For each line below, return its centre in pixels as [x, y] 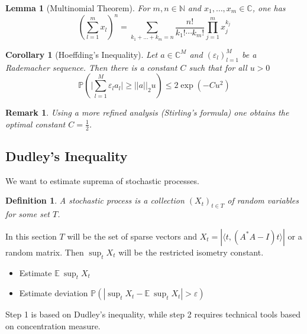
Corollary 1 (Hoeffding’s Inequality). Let [82, 54]
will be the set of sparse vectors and [132, 236]
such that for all [218, 67]
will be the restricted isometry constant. [191, 252]
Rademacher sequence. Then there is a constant [91, 67]
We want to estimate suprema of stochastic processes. [102, 180]
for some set [28, 214]
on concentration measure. [53, 326]
